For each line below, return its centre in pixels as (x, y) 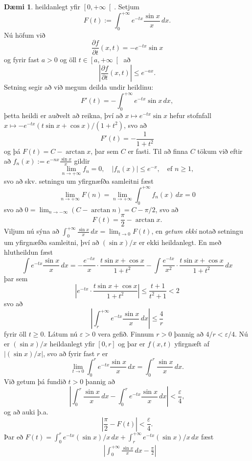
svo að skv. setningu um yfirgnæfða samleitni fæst (79, 181)
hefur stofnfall (190, 115)
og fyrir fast (22, 59)
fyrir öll (15, 334)
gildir (82, 160)
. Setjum (127, 6)
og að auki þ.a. (26, 412)
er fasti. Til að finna (158, 151)
